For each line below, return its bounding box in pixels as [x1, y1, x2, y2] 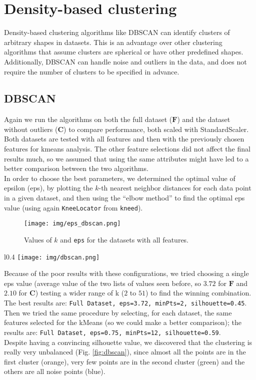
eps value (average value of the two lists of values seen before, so [4, 277, 201, 288]
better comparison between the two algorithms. [4, 163, 148, 173]
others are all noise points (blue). [4, 366, 105, 376]
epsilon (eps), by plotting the [4, 182, 93, 193]
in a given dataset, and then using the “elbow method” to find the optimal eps [4, 192, 245, 203]
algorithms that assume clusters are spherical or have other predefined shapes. [4, 46, 243, 57]
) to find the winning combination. [145, 287, 251, 298]
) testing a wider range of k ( [35, 287, 124, 298]
